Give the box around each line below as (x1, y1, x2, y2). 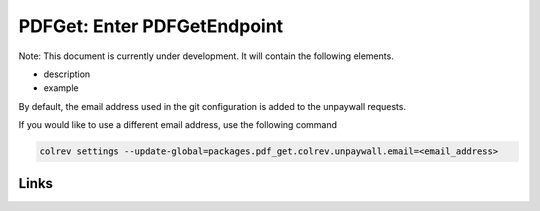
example (43, 82, 79, 94)
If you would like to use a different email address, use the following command (18, 119, 338, 131)
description (43, 68, 91, 80)
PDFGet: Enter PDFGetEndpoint (18, 15, 284, 37)
